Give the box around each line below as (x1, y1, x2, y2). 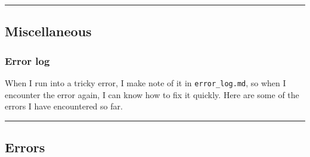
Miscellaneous (5, 22, 92, 40)
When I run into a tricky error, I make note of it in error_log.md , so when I (5, 77, 286, 89)
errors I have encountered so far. (5, 100, 123, 112)
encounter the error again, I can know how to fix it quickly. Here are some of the (5, 88, 299, 101)
